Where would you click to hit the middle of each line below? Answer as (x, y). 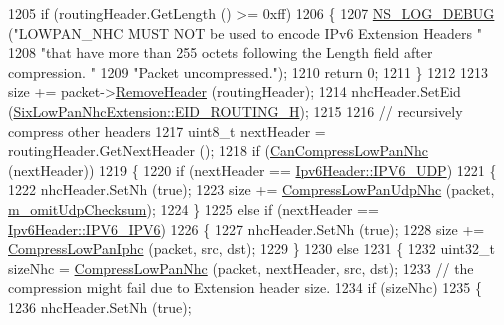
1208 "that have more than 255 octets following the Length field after (220, 52)
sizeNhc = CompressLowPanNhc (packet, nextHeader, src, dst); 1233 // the (241, 267)
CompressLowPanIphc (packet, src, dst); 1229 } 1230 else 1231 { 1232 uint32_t (251, 248)
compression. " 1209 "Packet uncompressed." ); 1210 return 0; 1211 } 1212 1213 (248, 71)
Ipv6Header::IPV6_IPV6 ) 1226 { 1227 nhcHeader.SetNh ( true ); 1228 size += (246, 228)
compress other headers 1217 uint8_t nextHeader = (167, 130)
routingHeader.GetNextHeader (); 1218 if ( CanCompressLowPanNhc (218, 150)
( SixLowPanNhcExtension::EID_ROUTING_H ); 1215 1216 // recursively (235, 110)
